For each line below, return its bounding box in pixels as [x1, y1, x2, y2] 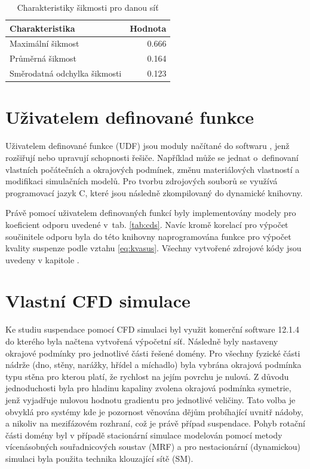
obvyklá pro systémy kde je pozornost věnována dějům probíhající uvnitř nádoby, [5, 405, 303, 418]
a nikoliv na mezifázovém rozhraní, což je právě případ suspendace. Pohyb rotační [5, 417, 305, 430]
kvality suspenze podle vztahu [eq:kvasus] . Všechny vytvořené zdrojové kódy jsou [5, 242, 302, 254]
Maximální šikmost [10, 37, 79, 50]
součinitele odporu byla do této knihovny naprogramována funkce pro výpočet [5, 230, 291, 242]
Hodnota [130, 22, 167, 34]
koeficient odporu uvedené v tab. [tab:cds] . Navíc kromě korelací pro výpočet [5, 218, 288, 230]
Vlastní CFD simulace [5, 288, 191, 313]
